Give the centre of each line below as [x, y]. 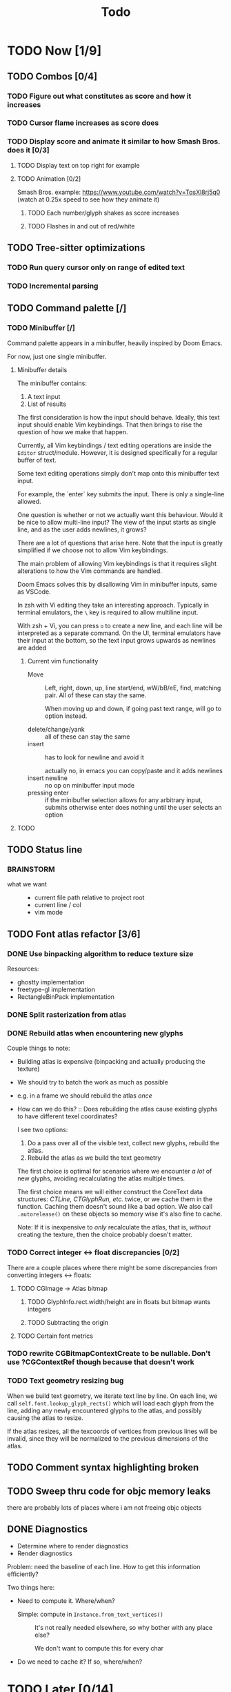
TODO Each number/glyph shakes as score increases [103, 213]
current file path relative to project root [89, 897]
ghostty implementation [51, 982]
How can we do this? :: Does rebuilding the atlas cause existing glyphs [117, 1109]
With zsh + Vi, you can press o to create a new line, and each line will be [120, 625]
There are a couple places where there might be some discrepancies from [112, 1267]
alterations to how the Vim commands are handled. [89, 571]
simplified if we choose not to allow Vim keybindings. [92, 550]
